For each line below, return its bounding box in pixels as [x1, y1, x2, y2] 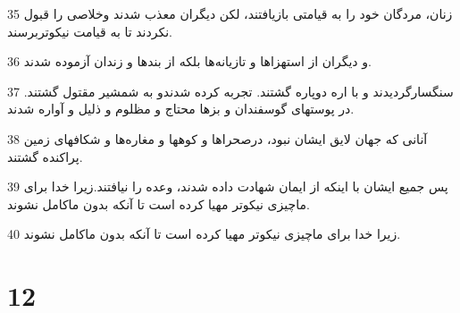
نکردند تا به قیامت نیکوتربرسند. [7, 21, 173, 40]
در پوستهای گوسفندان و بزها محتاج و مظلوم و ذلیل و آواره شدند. [7, 99, 355, 118]
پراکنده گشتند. [7, 147, 83, 165]
